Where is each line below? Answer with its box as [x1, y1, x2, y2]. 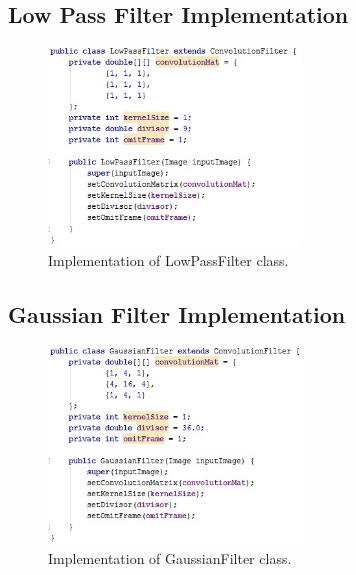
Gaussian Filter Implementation [8, 298, 346, 329]
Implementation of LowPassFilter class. [48, 249, 289, 270]
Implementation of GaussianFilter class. [48, 548, 292, 569]
